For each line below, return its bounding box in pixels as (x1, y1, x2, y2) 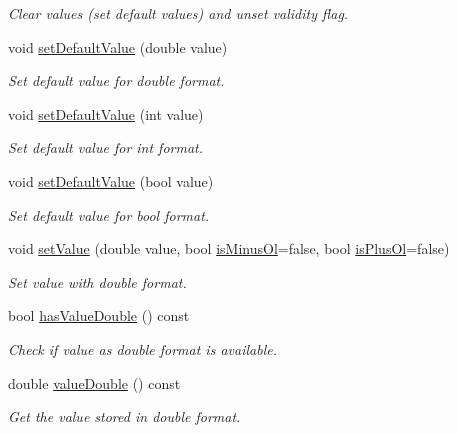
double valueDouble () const (8, 372, 181, 393)
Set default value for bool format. (8, 204, 210, 225)
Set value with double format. (8, 271, 187, 292)
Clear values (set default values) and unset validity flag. (8, 3, 349, 23)
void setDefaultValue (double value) (8, 36, 228, 57)
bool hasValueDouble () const (8, 305, 190, 326)
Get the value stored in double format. (8, 406, 241, 427)
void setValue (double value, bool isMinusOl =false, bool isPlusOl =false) (8, 238, 450, 259)
